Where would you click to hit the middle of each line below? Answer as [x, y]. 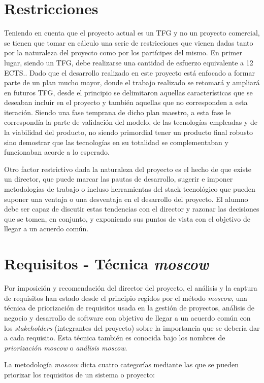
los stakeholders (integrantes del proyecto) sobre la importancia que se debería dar [132, 327]
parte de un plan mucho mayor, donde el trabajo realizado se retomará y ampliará [132, 82]
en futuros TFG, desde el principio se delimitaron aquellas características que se [128, 92]
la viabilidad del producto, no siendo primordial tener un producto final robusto [129, 132]
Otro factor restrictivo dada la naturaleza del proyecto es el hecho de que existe [128, 169]
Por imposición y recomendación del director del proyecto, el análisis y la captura [131, 288]
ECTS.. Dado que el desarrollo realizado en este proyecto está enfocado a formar [129, 72]
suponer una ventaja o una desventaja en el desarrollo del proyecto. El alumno [126, 199]
